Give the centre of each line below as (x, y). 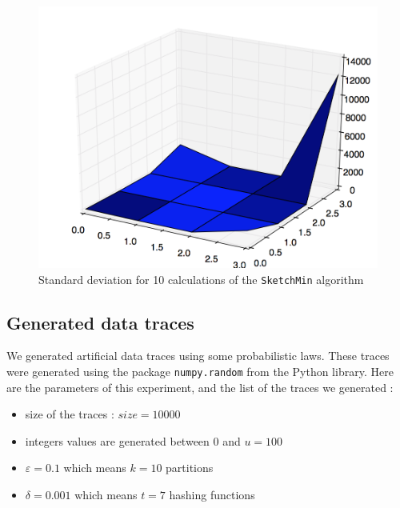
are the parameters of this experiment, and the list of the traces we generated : (200, 387)
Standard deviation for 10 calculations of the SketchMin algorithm (201, 279)
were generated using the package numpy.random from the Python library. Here (200, 371)
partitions (190, 468)
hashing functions (212, 495)
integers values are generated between (117, 440)
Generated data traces (100, 322)
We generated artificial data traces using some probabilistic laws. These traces (198, 356)
